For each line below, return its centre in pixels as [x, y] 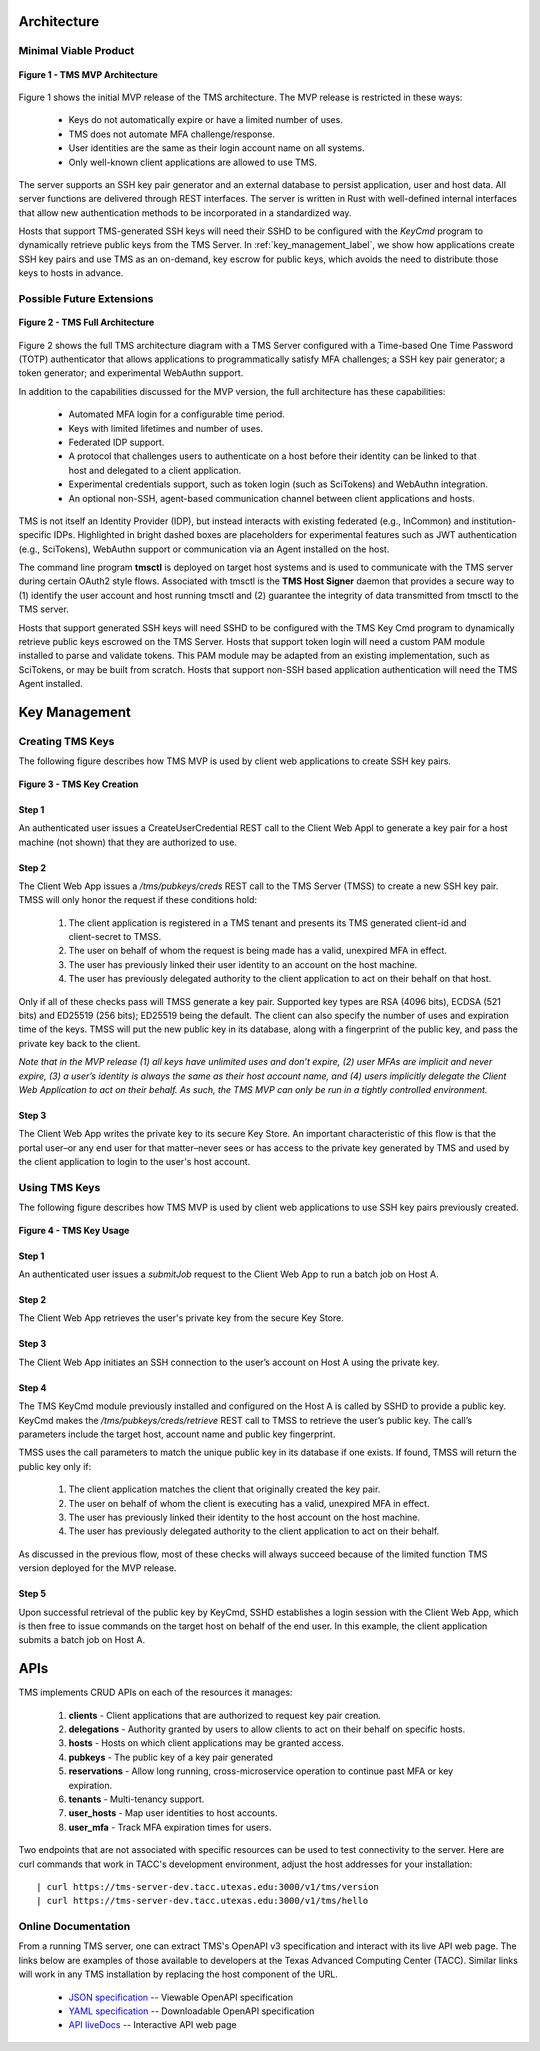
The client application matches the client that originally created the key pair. [224, 1489]
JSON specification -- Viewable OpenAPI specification [181, 1997]
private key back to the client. [79, 1043]
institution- [494, 521]
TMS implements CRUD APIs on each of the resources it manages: [155, 1692]
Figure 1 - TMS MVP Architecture [88, 74]
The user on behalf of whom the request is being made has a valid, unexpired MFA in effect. [257, 951]
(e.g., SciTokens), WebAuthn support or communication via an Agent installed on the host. [204, 549]
